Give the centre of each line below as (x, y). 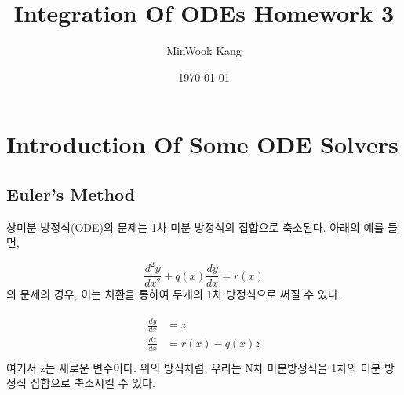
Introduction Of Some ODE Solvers (202, 144)
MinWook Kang (204, 51)
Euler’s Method (71, 194)
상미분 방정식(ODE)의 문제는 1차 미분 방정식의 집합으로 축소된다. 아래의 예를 (195, 227)
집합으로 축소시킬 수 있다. (93, 383)
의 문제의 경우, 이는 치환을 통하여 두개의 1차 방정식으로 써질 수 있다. (174, 294)
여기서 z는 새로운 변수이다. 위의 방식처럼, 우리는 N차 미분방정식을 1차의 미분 (194, 367)
